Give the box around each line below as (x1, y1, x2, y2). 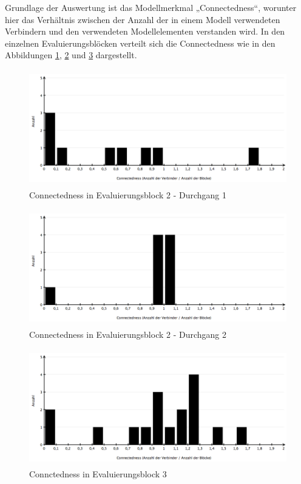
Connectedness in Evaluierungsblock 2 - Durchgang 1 (29, 188, 227, 201)
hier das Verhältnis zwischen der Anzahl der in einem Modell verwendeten (5, 13, 280, 25)
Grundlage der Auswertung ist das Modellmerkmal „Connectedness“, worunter (5, 1, 297, 13)
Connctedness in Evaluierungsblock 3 (29, 467, 167, 480)
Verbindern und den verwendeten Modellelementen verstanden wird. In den (5, 25, 285, 38)
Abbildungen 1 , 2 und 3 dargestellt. (5, 49, 137, 61)
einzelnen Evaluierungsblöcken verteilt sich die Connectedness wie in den (5, 36, 276, 49)
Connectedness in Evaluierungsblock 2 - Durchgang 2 (29, 328, 227, 340)
